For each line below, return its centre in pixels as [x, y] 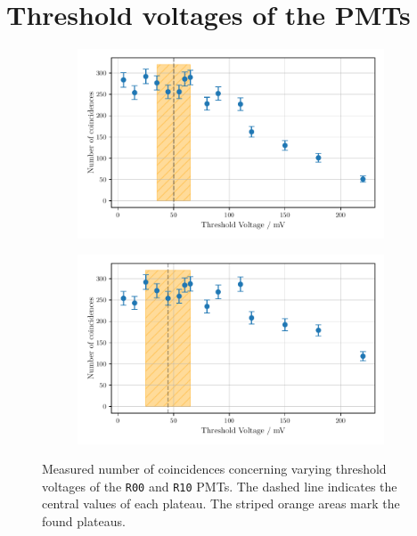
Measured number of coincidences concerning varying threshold [214, 469]
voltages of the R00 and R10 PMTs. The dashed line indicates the [220, 486]
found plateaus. [84, 521]
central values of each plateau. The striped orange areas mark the [221, 504]
